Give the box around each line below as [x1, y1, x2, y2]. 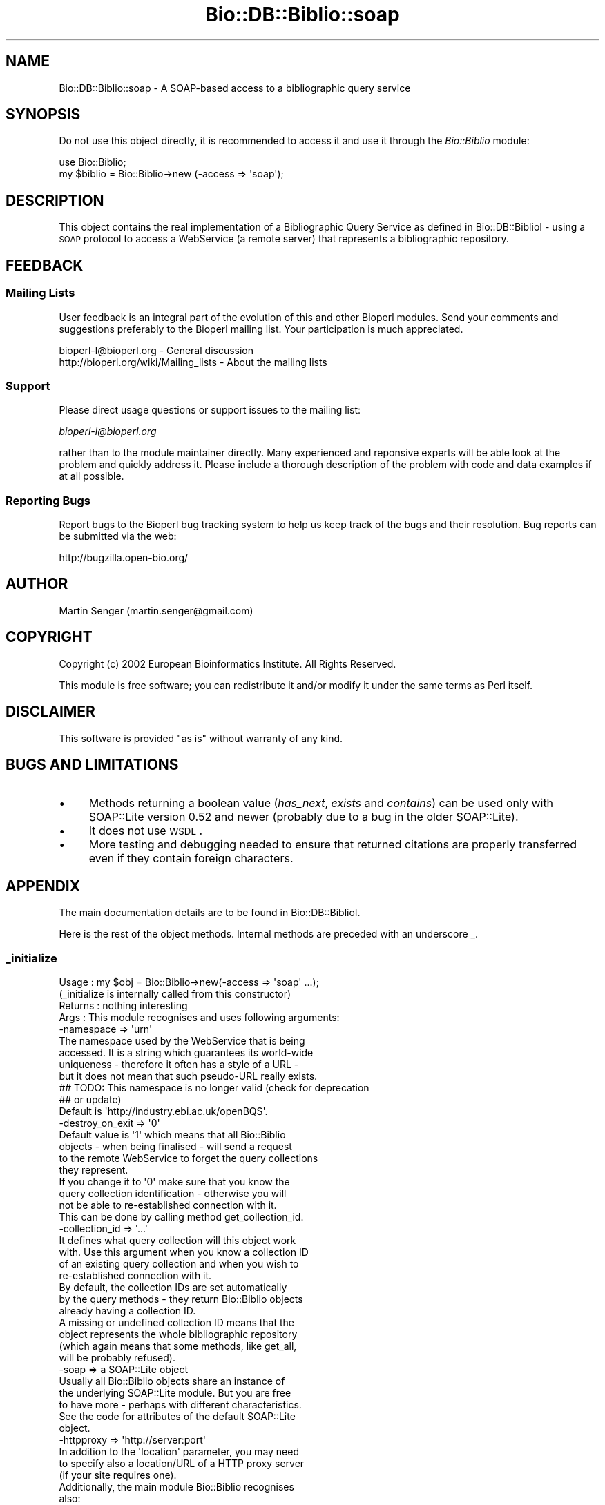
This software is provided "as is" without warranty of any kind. [59, 732, 343, 744]
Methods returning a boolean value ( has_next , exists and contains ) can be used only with [88, 796, 554, 810]
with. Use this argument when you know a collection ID [59, 1245, 309, 1258]
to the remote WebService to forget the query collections [59, 1152, 318, 1164]
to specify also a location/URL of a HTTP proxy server [59, 1457, 305, 1469]
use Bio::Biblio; [59, 156, 126, 168]
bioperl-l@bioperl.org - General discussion [59, 344, 254, 356]
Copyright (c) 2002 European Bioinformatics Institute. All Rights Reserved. [59, 657, 396, 670]
